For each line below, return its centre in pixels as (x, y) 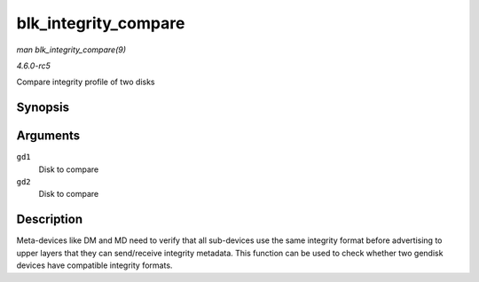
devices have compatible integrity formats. (94, 265)
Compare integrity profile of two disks (86, 82)
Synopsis (43, 108)
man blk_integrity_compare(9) (71, 50)
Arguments (48, 136)
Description (50, 219)
